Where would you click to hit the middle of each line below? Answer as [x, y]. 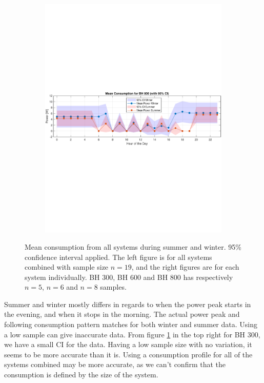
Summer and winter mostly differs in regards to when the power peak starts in [128, 304]
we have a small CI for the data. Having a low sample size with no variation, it [128, 344]
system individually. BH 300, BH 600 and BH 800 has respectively [129, 277]
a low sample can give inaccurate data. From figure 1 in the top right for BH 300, [132, 334]
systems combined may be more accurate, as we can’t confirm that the [115, 364]
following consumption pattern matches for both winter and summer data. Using [131, 324]
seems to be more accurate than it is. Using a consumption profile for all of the [128, 354]
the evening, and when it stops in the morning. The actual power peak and [122, 314]
